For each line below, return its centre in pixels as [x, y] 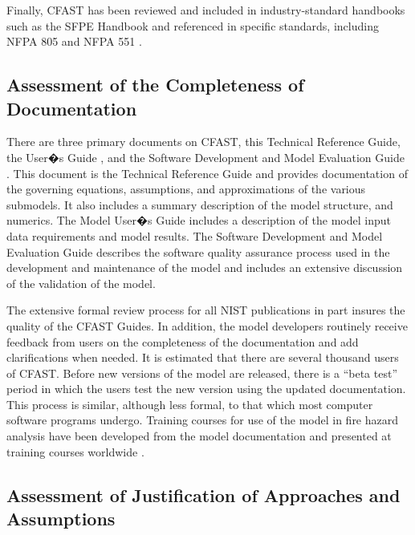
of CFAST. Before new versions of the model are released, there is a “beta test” [202, 373]
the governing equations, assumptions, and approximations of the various [186, 189]
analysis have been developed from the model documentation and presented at [199, 436]
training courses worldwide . [75, 451]
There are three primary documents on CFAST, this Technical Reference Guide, [203, 142]
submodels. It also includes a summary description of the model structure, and [200, 204]
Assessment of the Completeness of [155, 85]
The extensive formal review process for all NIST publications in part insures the [206, 310]
